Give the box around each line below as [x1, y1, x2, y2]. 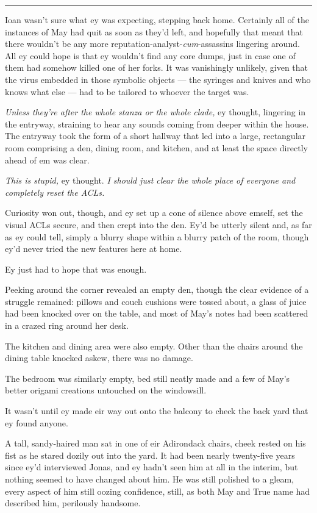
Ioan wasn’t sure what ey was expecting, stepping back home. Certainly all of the [5, 13, 309, 26]
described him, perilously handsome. [5, 497, 141, 509]
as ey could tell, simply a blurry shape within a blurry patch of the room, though [5, 230, 309, 243]
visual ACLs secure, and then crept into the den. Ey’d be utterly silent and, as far [5, 218, 312, 231]
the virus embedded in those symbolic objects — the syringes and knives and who [5, 73, 311, 85]
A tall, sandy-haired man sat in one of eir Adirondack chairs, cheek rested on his [5, 437, 306, 450]
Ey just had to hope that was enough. [5, 262, 147, 275]
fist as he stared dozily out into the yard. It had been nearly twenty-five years [5, 448, 295, 461]
